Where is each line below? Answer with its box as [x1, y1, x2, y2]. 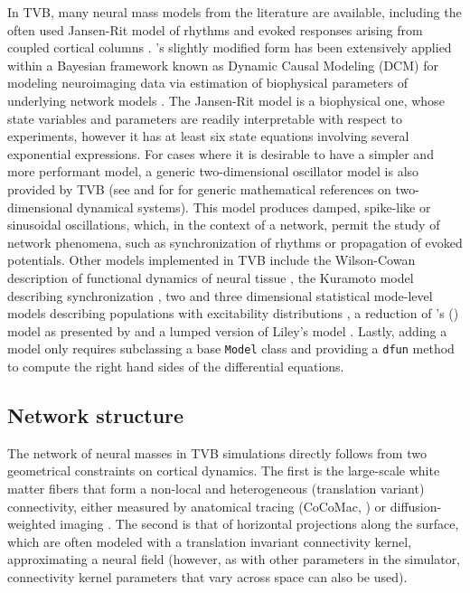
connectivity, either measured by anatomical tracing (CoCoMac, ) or [7, 496, 387, 515]
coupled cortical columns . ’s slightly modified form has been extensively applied [7, 38, 452, 57]
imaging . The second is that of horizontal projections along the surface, [60, 514, 459, 533]
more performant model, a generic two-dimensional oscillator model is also [7, 162, 419, 181]
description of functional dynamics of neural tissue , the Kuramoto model [7, 268, 414, 287]
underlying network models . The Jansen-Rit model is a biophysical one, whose [7, 90, 445, 109]
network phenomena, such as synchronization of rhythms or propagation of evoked [7, 232, 463, 251]
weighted [7, 514, 56, 533]
